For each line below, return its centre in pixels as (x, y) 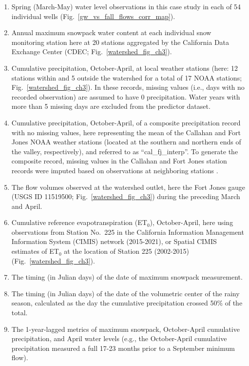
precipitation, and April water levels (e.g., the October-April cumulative (119, 338)
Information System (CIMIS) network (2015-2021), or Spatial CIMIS (114, 241)
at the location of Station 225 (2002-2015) (126, 251)
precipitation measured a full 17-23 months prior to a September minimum (123, 348)
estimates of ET (35, 251)
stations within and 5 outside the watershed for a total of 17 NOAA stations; (127, 77)
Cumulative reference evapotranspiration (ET (79, 222)
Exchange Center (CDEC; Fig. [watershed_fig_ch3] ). (92, 51)
